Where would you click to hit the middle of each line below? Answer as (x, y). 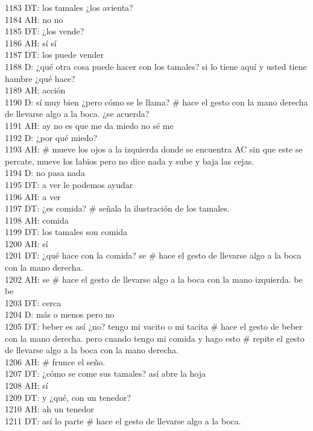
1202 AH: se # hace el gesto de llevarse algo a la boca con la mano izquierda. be (154, 279)
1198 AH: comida (37, 220)
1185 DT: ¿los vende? (45, 31)
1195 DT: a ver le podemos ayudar (69, 184)
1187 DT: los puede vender (55, 55)
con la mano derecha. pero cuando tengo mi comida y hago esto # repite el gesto (155, 338)
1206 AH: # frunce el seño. (55, 361)
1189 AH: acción (35, 90)
